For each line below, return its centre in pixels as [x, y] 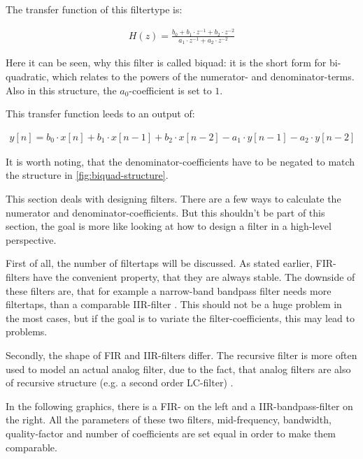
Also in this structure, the [61, 90]
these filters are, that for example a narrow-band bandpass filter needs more [169, 290]
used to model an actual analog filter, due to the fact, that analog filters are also [178, 369]
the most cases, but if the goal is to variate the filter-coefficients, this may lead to [180, 318]
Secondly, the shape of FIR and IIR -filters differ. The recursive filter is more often [181, 355]
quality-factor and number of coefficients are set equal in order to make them [171, 433]
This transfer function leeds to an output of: [100, 114]
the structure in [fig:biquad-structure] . [87, 175]
